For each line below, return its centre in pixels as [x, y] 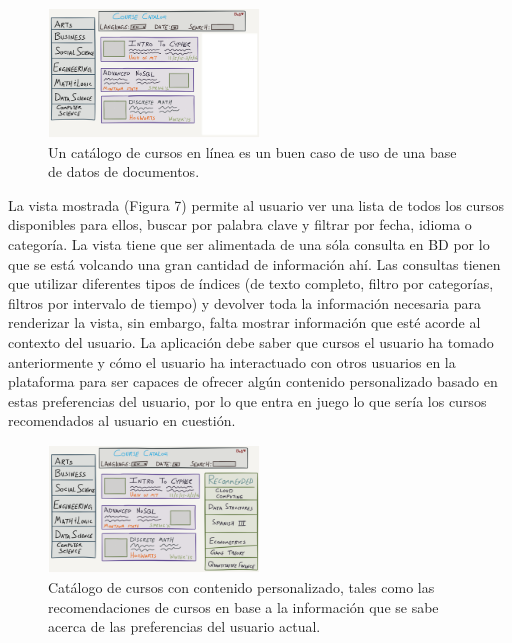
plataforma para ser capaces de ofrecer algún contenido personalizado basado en [253, 381]
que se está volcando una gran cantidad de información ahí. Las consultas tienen [254, 263]
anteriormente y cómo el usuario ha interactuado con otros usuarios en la [232, 361]
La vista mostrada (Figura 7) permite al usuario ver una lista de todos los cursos [256, 204]
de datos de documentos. [124, 171]
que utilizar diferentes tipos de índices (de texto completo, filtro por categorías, [251, 283]
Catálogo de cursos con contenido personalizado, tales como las [241, 587]
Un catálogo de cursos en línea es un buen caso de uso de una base [252, 151]
